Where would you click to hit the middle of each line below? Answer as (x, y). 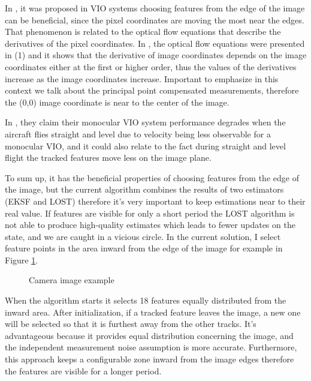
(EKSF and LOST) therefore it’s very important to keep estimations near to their (155, 201)
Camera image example (72, 280)
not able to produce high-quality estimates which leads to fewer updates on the (150, 225)
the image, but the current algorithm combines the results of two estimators (144, 189)
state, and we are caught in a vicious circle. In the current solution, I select (143, 236)
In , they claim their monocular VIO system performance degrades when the (145, 122)
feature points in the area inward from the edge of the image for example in (144, 248)
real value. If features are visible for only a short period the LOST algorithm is (150, 213)
